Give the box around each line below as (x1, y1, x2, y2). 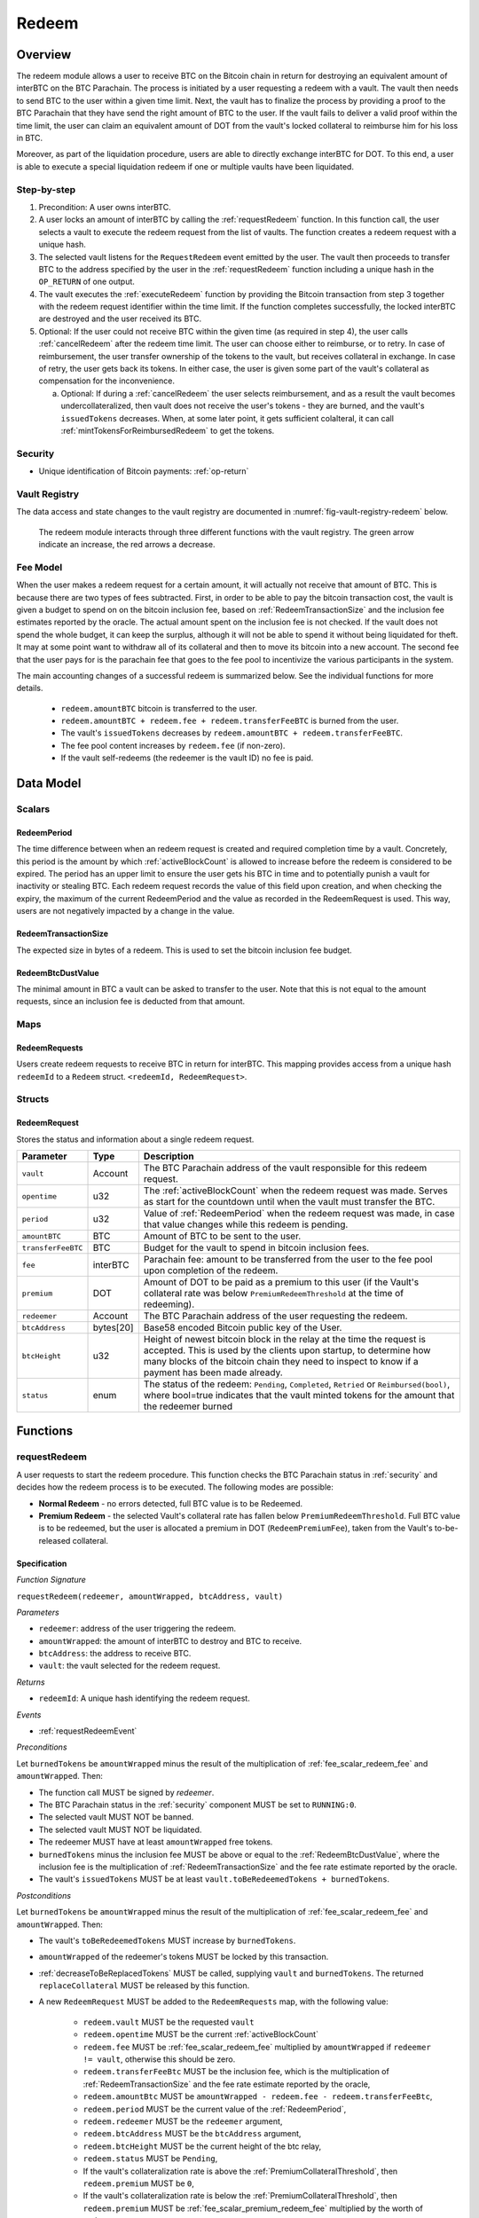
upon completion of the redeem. (143, 1264, 279, 1277)
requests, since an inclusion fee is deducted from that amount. (16, 996, 246, 1007)
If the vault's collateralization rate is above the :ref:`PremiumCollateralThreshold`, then (82, 2166, 398, 2176)
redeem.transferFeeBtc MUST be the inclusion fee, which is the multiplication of (82, 2066, 389, 2077)
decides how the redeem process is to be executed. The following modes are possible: (16, 1482, 334, 1492)
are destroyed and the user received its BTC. (38, 313, 202, 324)
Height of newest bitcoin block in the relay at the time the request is (143, 1333, 426, 1346)
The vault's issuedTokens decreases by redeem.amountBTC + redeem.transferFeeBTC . (60, 728, 404, 738)
